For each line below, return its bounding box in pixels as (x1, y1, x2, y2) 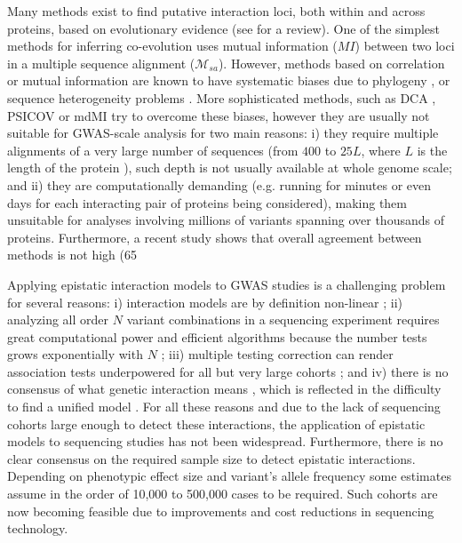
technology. (7, 519, 68, 538)
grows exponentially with (7, 345, 143, 363)
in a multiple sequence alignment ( (7, 53, 195, 72)
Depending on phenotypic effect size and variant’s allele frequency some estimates (7, 467, 451, 485)
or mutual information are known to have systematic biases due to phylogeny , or (7, 71, 450, 90)
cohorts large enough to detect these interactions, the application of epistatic (7, 414, 426, 433)
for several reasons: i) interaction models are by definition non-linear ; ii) (7, 292, 403, 311)
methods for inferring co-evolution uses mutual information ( (7, 36, 338, 55)
